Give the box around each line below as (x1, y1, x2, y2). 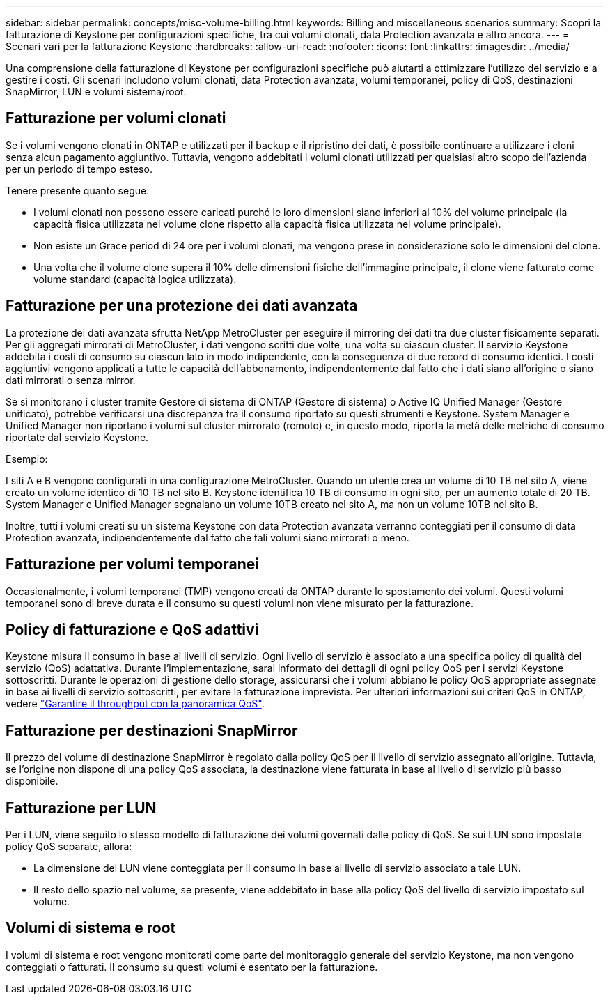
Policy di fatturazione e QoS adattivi (6, 620, 259, 638)
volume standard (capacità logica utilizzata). (33, 272, 237, 285)
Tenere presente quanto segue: (6, 184, 150, 197)
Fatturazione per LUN (6, 799, 157, 817)
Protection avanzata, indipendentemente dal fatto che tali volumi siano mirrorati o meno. (6, 531, 409, 544)
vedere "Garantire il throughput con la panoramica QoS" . (6, 698, 265, 710)
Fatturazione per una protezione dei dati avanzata (6, 297, 358, 315)
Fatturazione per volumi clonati (6, 109, 226, 128)
